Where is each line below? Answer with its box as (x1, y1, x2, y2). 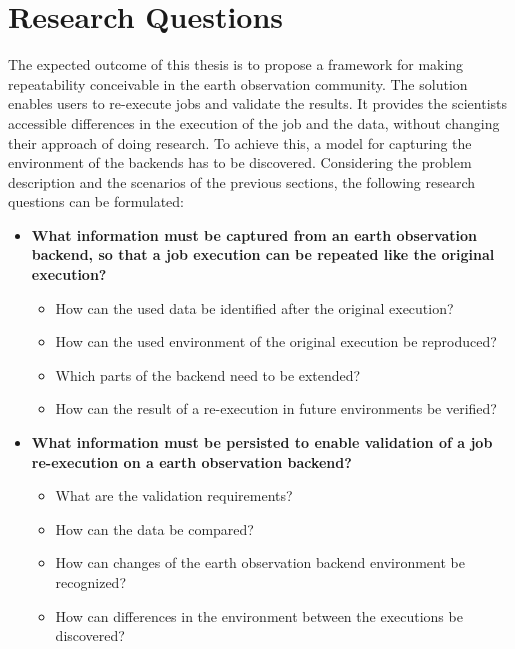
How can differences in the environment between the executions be (55, 605, 463, 626)
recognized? (55, 572, 127, 592)
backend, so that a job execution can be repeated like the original (31, 244, 495, 265)
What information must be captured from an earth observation (31, 224, 478, 245)
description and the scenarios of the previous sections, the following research (8, 171, 475, 192)
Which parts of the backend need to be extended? (55, 364, 361, 385)
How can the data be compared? (55, 518, 254, 539)
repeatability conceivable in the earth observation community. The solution (8, 73, 468, 94)
